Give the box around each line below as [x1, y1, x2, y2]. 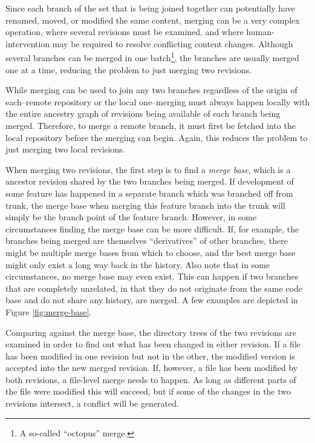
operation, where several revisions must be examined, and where [5, 25, 244, 38]
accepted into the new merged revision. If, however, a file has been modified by [5, 361, 298, 374]
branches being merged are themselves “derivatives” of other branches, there [5, 234, 288, 247]
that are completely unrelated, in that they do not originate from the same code [5, 281, 303, 294]
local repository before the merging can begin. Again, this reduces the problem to [5, 131, 308, 143]
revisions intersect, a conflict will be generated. [5, 397, 179, 410]
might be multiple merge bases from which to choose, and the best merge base [5, 246, 296, 258]
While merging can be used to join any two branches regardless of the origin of [5, 84, 297, 96]
